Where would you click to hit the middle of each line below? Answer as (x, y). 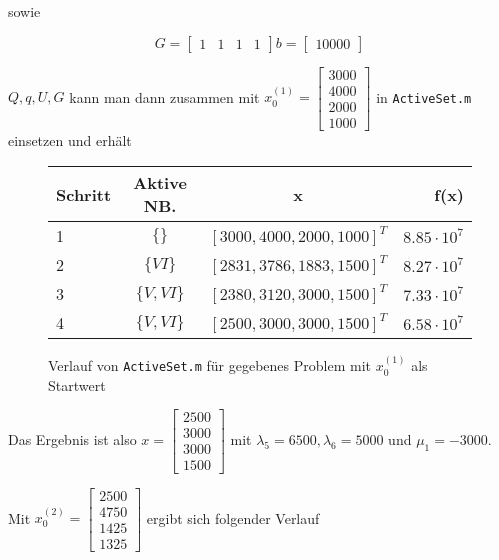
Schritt (84, 194)
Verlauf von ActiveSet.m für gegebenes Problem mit (209, 365)
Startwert (77, 384)
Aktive (160, 183)
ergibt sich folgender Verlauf (233, 517)
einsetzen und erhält (70, 139)
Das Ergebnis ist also (72, 438)
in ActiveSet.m (424, 96)
